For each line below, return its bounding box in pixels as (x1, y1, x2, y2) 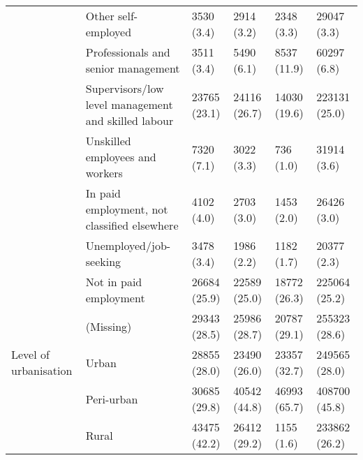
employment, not (85, 201, 168, 217)
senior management (85, 60, 180, 76)
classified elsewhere (85, 217, 179, 233)
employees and (85, 149, 156, 165)
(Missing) (85, 318, 132, 334)
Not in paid (85, 274, 142, 290)
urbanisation (11, 362, 73, 378)
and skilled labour (85, 112, 174, 128)
